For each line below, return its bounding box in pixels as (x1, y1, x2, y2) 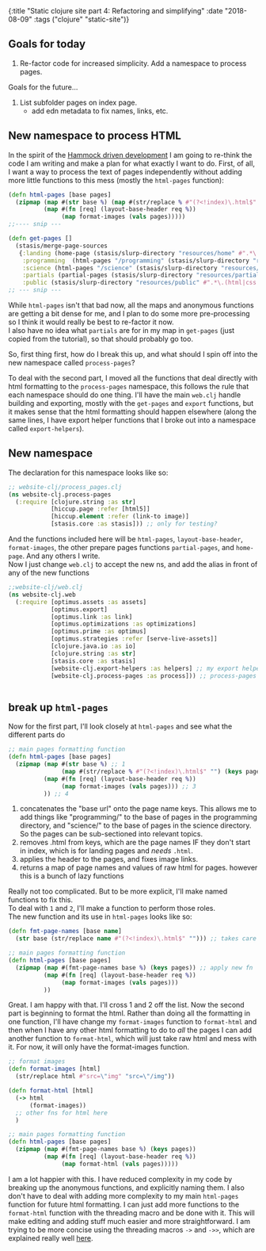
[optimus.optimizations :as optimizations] (50, 620, 196, 628)
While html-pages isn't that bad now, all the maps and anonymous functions (8, 300, 255, 310)
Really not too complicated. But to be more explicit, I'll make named (8, 886, 228, 897)
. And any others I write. (22, 551, 101, 560)
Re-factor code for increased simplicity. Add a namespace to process (19, 58, 247, 68)
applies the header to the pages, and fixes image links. (19, 855, 199, 864)
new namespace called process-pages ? (8, 358, 135, 367)
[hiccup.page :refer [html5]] (50, 505, 150, 513)
